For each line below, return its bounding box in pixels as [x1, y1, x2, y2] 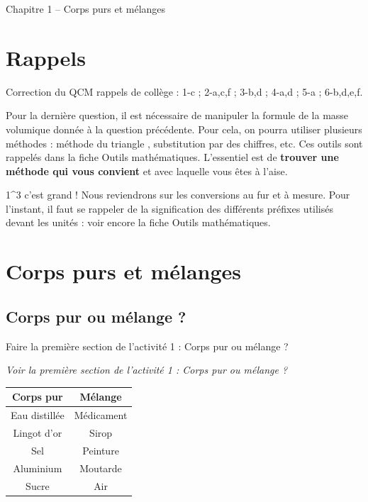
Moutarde [79, 460, 122, 475]
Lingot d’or [13, 425, 62, 440]
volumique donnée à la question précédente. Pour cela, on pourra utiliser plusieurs [6, 121, 362, 136]
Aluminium [13, 460, 62, 475]
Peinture [82, 442, 119, 457]
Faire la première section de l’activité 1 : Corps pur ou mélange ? [6, 338, 289, 353]
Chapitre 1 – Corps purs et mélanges [6, 1, 166, 16]
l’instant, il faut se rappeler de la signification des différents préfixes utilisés [6, 201, 333, 216]
